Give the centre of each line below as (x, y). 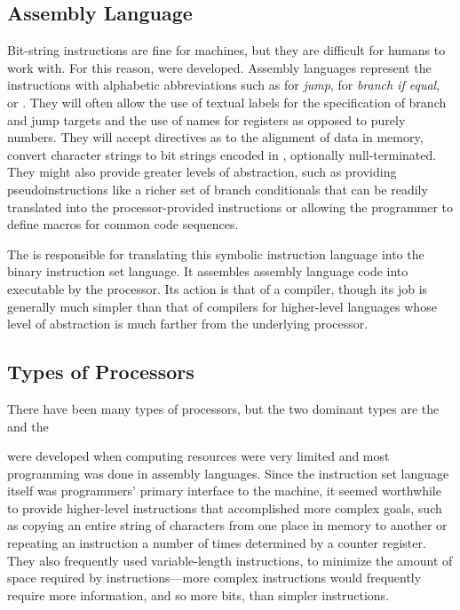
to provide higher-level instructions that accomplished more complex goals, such (225, 507)
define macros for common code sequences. (123, 224)
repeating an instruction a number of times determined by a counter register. (217, 543)
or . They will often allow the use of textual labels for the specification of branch (227, 102)
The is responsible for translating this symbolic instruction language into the (216, 254)
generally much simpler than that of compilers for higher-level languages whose (222, 306)
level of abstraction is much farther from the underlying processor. (188, 324)
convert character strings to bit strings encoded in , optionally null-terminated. (222, 154)
